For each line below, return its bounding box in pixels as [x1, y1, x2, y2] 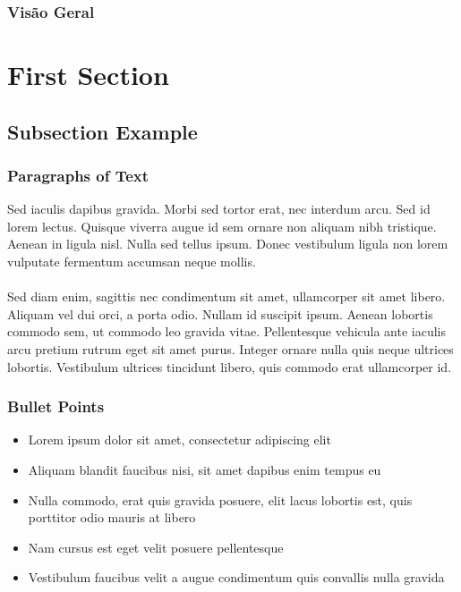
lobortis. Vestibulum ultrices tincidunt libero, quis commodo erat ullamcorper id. [7, 357, 452, 376]
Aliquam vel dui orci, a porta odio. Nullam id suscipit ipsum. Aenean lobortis [7, 304, 433, 323]
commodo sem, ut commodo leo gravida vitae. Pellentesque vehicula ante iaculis [7, 322, 447, 341]
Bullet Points [7, 395, 105, 418]
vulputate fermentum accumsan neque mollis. [7, 252, 256, 270]
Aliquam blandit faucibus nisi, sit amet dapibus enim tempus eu [28, 460, 381, 478]
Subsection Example [7, 117, 198, 145]
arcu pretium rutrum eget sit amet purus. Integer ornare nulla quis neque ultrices [7, 339, 454, 358]
